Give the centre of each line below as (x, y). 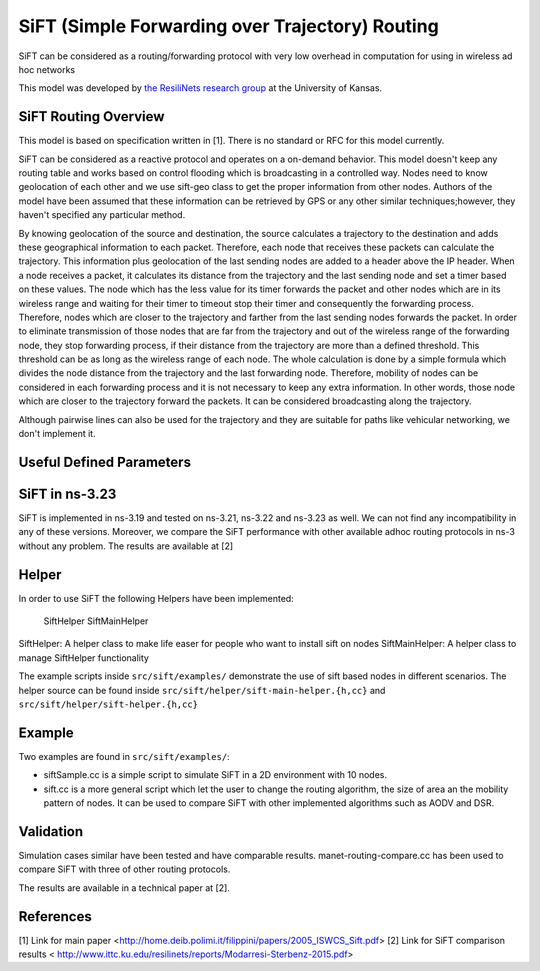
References (55, 916)
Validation (51, 831)
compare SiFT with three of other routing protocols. (124, 869)
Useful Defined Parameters (105, 461)
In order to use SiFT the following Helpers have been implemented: (156, 598)
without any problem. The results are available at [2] (126, 546)
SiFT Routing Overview (91, 116)
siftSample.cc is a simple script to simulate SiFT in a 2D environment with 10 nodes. (215, 775)
